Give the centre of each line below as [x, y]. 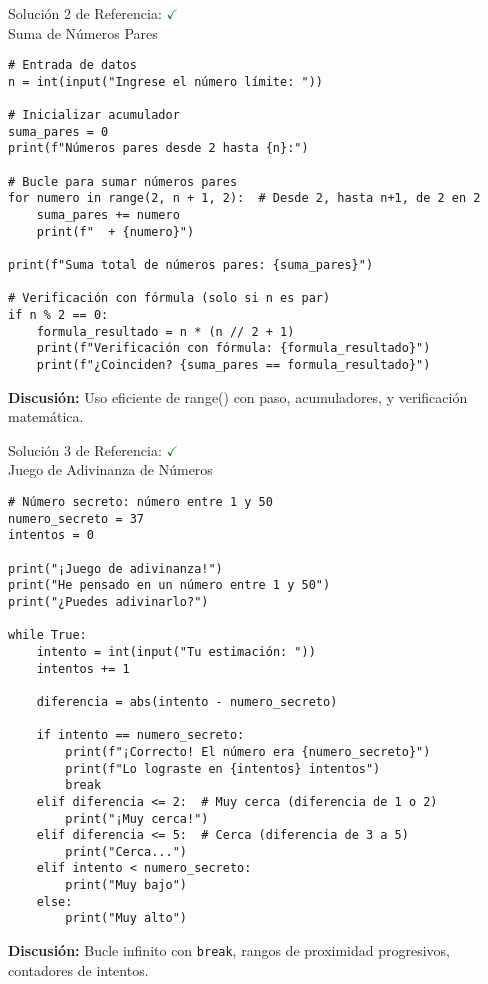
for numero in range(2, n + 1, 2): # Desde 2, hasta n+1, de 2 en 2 [244, 198]
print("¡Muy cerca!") [137, 818]
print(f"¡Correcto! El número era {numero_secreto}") [248, 751]
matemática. [46, 416]
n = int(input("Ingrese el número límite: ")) [165, 81]
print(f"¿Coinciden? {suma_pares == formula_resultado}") [233, 365]
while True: [47, 635]
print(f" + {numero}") [115, 231]
